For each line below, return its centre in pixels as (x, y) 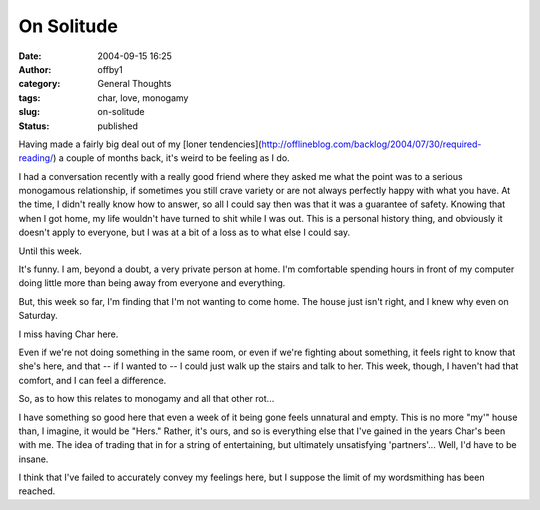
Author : (35, 69)
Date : (30, 56)
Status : (34, 126)
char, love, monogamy (143, 97)
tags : (29, 97)
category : (39, 84)
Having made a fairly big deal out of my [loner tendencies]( (140, 144)
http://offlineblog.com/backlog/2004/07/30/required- (371, 144)
